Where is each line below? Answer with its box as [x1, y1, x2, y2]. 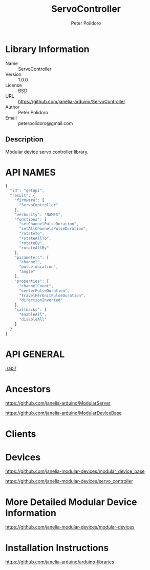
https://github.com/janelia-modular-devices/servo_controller [5, 478, 133, 484]
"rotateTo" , [18, 231, 45, 236]
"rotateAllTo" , [18, 236, 52, 241]
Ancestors [5, 383, 51, 395]
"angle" [18, 269, 36, 275]
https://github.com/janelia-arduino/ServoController [18, 98, 125, 104]
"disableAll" [18, 316, 47, 322]
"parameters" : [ [14, 255, 50, 260]
